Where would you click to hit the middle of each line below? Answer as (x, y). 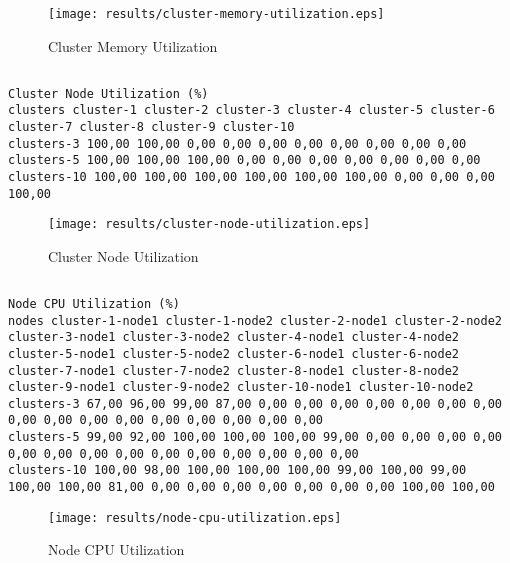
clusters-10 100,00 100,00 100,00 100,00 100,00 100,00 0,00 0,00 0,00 (251, 176)
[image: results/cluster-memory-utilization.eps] (216, 14)
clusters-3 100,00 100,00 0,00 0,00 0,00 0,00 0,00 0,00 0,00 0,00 (237, 143)
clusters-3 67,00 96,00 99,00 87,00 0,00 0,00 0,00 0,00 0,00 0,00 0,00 (255, 403)
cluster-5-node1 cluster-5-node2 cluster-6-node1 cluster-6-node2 (234, 353)
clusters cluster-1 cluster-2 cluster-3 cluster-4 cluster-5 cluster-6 (251, 110)
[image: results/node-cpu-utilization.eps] (195, 517)
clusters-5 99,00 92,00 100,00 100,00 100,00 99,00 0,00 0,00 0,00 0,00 (255, 437)
